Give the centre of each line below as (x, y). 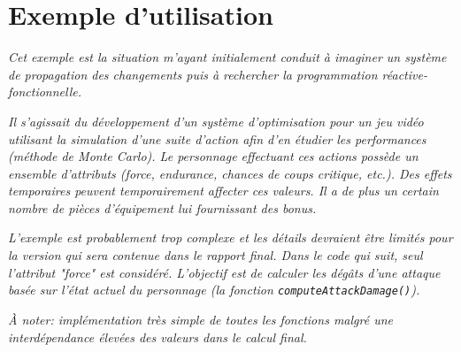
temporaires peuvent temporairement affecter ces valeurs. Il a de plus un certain (223, 191)
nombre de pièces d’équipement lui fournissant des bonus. (162, 207)
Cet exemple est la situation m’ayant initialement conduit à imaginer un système (227, 57)
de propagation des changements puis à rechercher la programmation (193, 74)
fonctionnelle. (45, 92)
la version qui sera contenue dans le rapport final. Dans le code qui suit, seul (215, 255)
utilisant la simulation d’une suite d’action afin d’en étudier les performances (217, 138)
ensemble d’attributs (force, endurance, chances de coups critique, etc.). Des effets (230, 173)
